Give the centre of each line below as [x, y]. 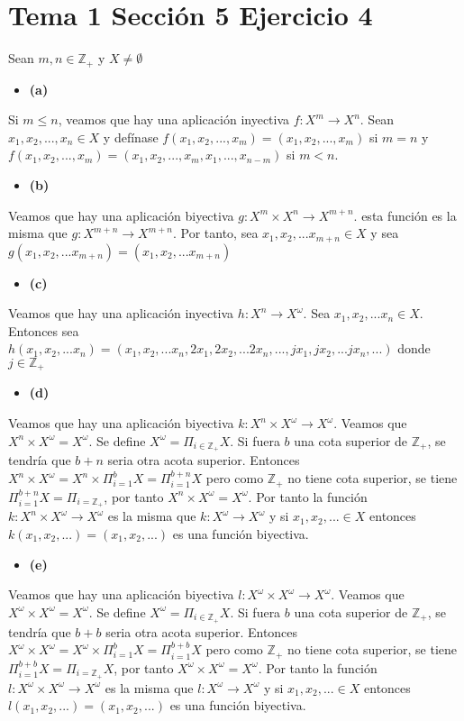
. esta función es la [405, 215]
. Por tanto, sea [215, 233]
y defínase [131, 137]
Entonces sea [44, 330]
